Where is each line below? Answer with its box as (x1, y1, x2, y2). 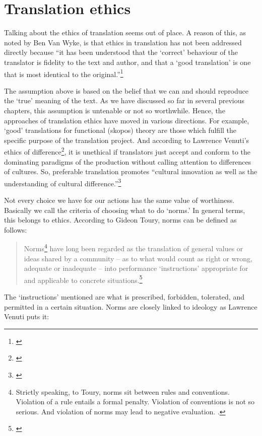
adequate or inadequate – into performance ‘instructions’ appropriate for (24, 263, 248, 273)
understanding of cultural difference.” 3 (4, 176, 121, 188)
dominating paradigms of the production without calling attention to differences (4, 156, 251, 167)
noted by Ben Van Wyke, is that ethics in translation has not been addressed (4, 37, 242, 47)
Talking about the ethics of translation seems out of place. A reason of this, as (4, 27, 246, 38)
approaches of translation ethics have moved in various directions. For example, (4, 115, 249, 125)
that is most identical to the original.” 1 (4, 67, 123, 79)
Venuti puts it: (4, 311, 49, 322)
